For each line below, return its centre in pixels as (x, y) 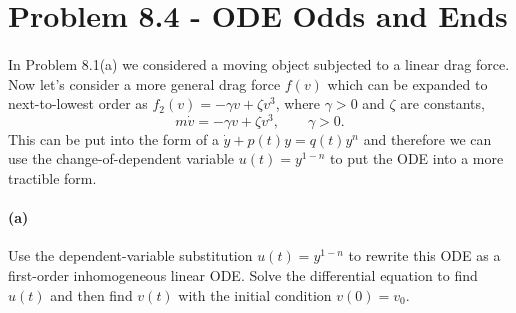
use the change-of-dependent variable (121, 158)
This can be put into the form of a (113, 138)
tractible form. (52, 178)
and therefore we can (427, 138)
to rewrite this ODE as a (424, 255)
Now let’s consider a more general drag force (144, 83)
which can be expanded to (407, 83)
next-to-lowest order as (78, 103)
